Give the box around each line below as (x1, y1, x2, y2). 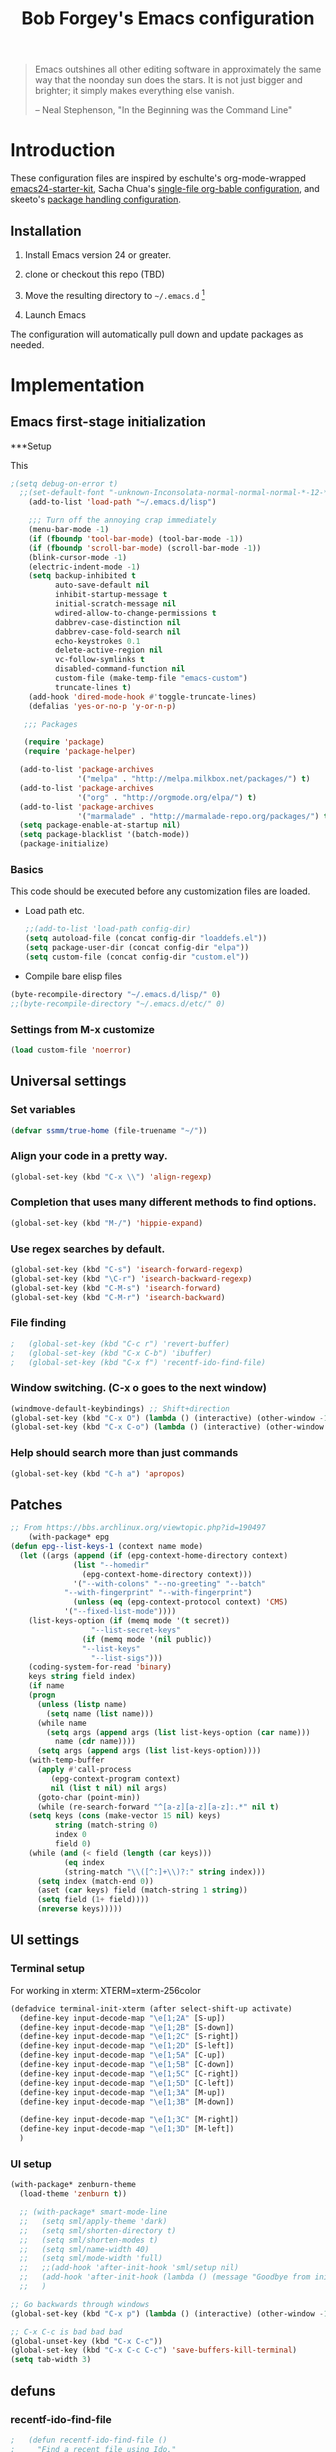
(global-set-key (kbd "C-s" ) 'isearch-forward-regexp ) (10, 1265, 244, 1275)
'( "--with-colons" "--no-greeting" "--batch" (73, 1578, 267, 1589)
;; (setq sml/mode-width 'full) (19, 2253, 163, 2264)
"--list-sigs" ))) (90, 1653, 163, 1663)
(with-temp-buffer (28, 1755, 105, 1766)
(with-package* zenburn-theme (10, 2180, 137, 2190)
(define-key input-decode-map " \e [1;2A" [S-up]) (19, 2013, 226, 2023)
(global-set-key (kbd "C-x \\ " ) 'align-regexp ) (10, 1172, 213, 1182)
